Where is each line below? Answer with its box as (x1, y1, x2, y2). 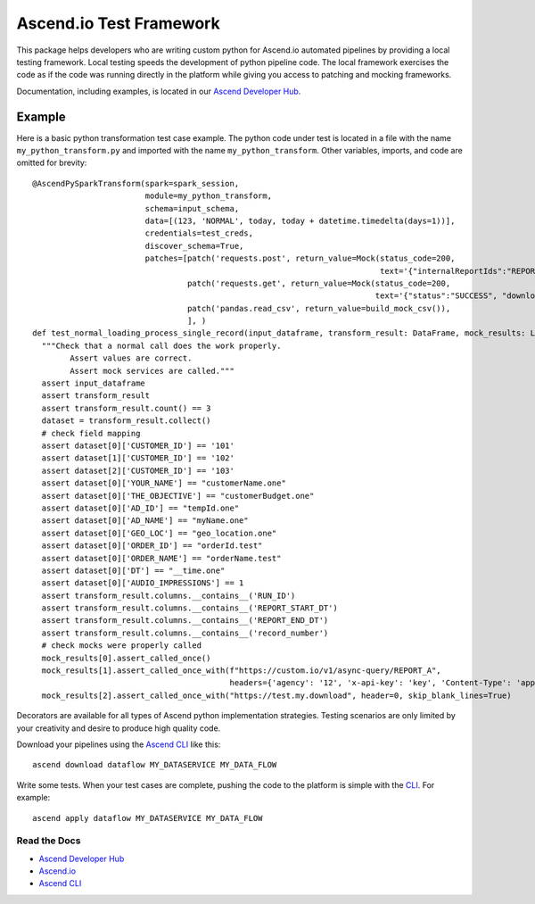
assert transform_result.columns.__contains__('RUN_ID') (41, 590, 296, 601)
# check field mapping (41, 428, 141, 438)
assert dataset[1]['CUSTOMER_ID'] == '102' (41, 453, 235, 463)
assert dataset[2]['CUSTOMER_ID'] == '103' (41, 465, 235, 476)
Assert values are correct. (70, 353, 193, 363)
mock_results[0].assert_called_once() (41, 652, 211, 663)
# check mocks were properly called (41, 641, 202, 651)
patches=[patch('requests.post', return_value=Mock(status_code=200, (144, 253, 456, 263)
